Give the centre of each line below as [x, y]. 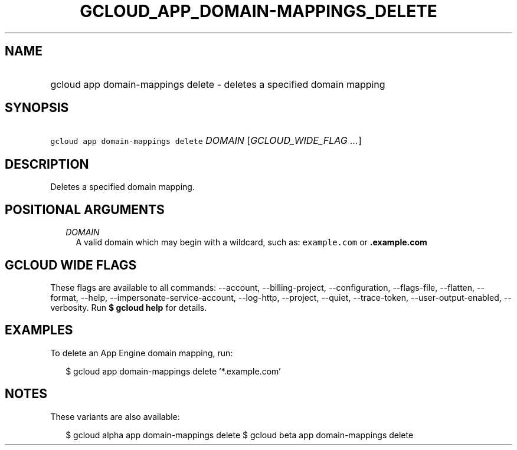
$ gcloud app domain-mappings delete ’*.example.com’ [173, 371]
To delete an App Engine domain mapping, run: [142, 353]
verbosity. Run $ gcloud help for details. [129, 307]
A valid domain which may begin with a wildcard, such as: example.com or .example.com [251, 242]
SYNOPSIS [37, 108]
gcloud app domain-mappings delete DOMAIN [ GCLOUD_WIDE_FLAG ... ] [206, 141]
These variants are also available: [115, 416]
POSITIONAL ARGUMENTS [85, 209]
